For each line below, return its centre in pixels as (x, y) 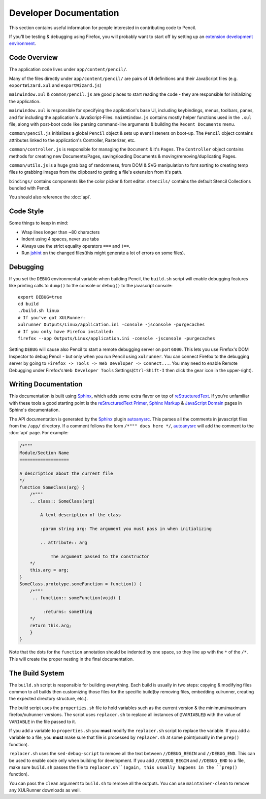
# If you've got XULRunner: (52, 318)
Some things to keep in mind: (39, 223)
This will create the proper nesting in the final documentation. (71, 659)
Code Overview (33, 57)
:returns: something (67, 611)
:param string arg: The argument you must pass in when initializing (126, 529)
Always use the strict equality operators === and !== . (76, 246)
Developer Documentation (64, 13)
